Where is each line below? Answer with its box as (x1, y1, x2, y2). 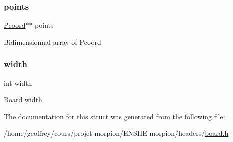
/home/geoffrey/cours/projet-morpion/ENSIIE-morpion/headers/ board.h (4, 128, 229, 138)
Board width (4, 94, 42, 105)
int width (4, 77, 32, 88)
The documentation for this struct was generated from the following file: (4, 111, 225, 121)
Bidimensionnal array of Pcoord (4, 36, 101, 47)
